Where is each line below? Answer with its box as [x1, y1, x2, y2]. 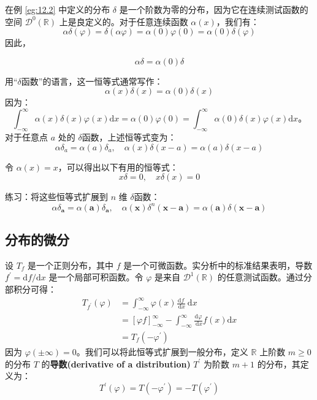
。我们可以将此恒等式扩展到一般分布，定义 [76, 345, 248, 358]
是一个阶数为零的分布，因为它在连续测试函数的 [119, 3, 308, 15]
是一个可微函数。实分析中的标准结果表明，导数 [123, 258, 313, 271]
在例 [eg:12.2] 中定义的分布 [5, 3, 110, 15]
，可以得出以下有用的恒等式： [58, 160, 178, 173]
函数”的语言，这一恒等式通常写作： [21, 74, 163, 87]
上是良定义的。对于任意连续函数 [59, 15, 188, 28]
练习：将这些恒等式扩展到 [5, 190, 108, 203]
